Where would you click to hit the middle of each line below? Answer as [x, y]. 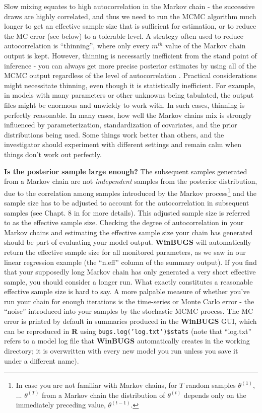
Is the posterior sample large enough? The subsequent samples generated [126, 171]
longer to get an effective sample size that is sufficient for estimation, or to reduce [130, 26]
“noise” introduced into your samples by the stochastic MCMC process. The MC [129, 311]
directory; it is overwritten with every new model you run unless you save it [121, 350]
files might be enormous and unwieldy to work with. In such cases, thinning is [124, 105]
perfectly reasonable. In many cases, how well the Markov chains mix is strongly [128, 115]
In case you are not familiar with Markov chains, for [96, 385]
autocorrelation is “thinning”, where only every [77, 46]
